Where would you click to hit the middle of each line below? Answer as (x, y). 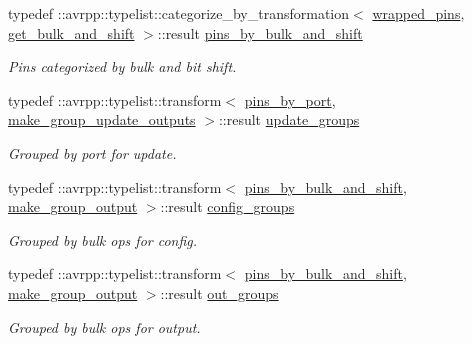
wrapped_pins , (418, 13)
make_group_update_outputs (102, 119)
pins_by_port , (290, 99)
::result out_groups (219, 292)
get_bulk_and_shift (71, 32)
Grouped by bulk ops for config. (103, 239)
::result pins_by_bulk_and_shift (260, 32)
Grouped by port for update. (92, 152)
